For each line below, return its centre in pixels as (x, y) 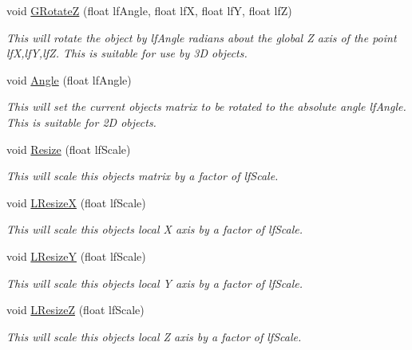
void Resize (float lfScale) (69, 149)
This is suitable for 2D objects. (81, 122)
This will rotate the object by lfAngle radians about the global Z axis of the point (202, 37)
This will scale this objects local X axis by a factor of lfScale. (155, 229)
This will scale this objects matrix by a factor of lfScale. (143, 176)
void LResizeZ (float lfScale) (75, 310)
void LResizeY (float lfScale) (76, 256)
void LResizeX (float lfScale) (76, 202)
